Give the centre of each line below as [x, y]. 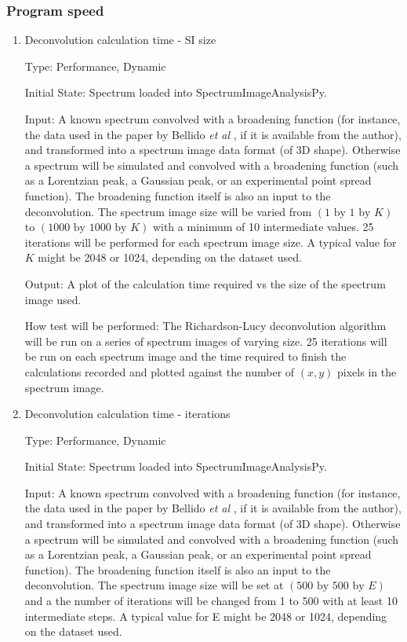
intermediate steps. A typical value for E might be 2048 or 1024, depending [206, 616]
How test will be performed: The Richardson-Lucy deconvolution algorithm [205, 326]
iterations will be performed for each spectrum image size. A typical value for [211, 242]
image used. [53, 299]
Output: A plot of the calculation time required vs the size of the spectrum [205, 283]
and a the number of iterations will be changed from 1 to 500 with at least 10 [211, 601]
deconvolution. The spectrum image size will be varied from [168, 211]
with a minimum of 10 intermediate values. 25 [263, 227]
